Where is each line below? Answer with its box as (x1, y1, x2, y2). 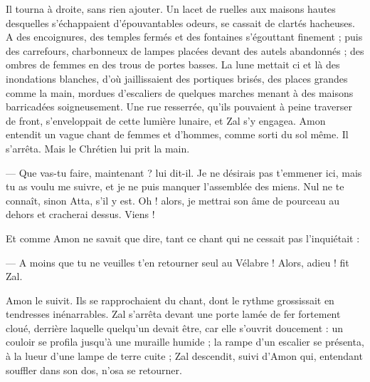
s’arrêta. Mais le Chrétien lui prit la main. (6, 140, 190, 155)
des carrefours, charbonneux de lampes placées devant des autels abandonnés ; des (6, 43, 364, 58)
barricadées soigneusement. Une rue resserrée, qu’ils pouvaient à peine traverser (6, 99, 352, 114)
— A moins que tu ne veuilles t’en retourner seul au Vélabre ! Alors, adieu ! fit (6, 254, 349, 269)
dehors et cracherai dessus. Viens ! (6, 207, 155, 222)
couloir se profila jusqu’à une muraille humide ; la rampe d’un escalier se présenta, (6, 334, 364, 349)
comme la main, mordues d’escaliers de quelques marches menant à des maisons (6, 85, 354, 100)
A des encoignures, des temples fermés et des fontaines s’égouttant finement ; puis (6, 29, 363, 44)
